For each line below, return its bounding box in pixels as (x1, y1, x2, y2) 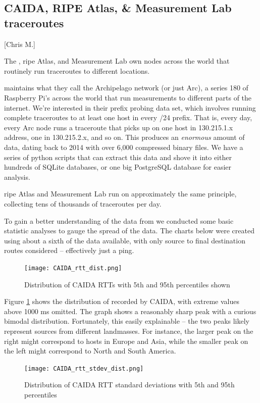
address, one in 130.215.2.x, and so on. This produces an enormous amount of (4, 132, 245, 142)
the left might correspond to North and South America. (4, 345, 176, 356)
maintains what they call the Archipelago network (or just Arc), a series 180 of (4, 82, 248, 93)
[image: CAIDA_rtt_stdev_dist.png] (24, 365, 144, 372)
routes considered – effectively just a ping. (4, 245, 134, 256)
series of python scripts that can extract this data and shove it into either (4, 152, 232, 162)
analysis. (4, 171, 30, 182)
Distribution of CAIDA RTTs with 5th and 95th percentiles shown (24, 279, 230, 289)
